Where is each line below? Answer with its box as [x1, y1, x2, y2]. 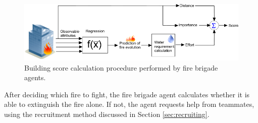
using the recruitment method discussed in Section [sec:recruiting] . [4, 109, 210, 119]
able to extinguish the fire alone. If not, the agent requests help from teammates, [4, 99, 254, 109]
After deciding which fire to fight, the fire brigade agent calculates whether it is [4, 89, 250, 99]
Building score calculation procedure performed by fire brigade [24, 62, 218, 73]
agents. [24, 72, 46, 83]
